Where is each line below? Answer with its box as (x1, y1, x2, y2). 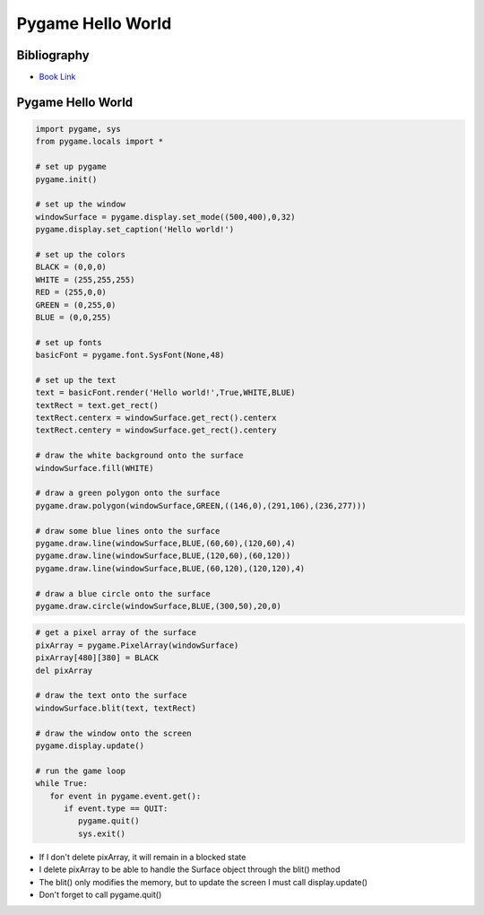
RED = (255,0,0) (35, 287, 108, 298)
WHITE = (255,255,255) (35, 274, 135, 284)
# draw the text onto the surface (35, 691, 187, 701)
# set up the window (35, 199, 125, 210)
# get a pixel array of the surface (35, 628, 197, 638)
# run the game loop (35, 765, 125, 776)
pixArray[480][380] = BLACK (35, 653, 159, 663)
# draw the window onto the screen (35, 728, 192, 738)
